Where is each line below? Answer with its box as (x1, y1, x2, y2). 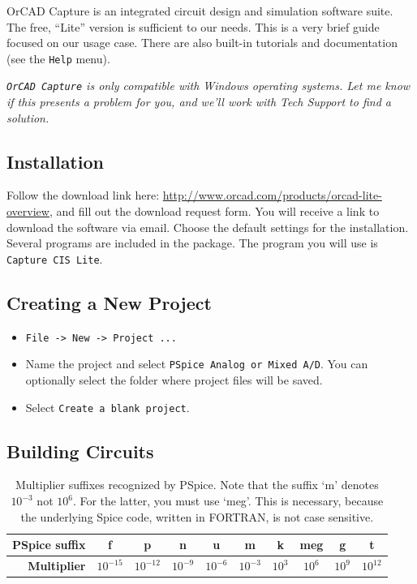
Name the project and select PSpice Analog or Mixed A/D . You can (25, 355, 368, 372)
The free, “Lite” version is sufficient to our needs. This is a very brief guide (6, 18, 380, 35)
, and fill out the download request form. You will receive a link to (49, 203, 380, 220)
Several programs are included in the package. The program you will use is (6, 234, 378, 251)
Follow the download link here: (6, 187, 160, 204)
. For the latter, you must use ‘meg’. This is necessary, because (72, 492, 384, 509)
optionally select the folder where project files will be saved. (25, 371, 323, 389)
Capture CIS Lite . (6, 250, 103, 267)
